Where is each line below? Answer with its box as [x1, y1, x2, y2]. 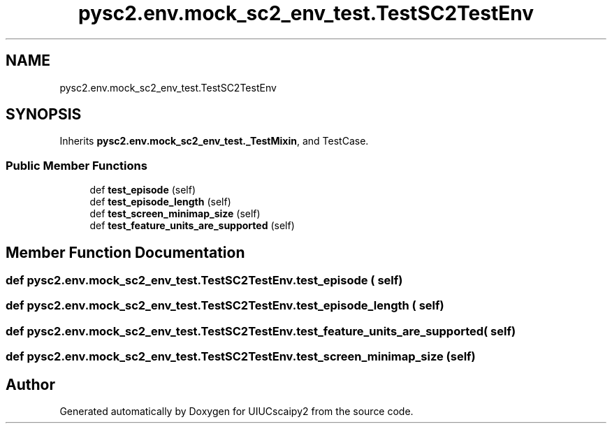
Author [6, 375, 55, 393]
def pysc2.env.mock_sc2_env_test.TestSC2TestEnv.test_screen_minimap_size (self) [6, 349, 476, 364]
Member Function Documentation [6, 243, 245, 261]
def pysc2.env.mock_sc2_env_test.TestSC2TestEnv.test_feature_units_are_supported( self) [6, 323, 516, 338]
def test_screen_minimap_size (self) [89, 208, 261, 220]
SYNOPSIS [6, 106, 82, 124]
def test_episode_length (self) [89, 196, 231, 208]
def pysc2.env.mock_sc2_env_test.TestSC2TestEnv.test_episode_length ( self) [6, 298, 444, 313]
